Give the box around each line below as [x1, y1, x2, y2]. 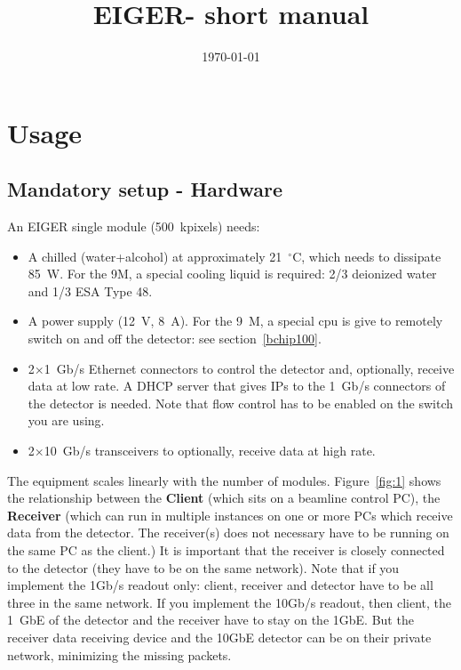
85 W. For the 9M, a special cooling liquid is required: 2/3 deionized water [28, 264, 437, 283]
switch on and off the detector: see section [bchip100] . [28, 329, 322, 348]
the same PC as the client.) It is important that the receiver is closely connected [7, 541, 445, 560]
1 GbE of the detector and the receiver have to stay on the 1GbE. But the [7, 610, 414, 629]
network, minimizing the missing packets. [7, 645, 232, 664]
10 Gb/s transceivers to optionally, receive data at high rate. [44, 441, 376, 460]
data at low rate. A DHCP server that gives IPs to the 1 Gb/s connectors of [28, 376, 446, 395]
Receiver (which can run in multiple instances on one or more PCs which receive [7, 505, 453, 524]
